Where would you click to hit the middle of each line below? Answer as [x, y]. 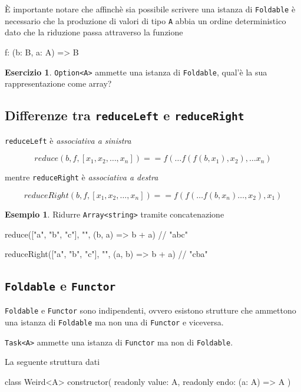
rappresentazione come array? [58, 83]
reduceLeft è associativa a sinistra [68, 140]
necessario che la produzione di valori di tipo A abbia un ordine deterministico [145, 20]
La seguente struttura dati [52, 362]
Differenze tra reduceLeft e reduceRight [125, 115]
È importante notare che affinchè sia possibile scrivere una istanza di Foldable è [150, 9]
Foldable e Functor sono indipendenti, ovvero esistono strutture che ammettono [150, 310]
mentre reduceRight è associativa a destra [82, 177]
